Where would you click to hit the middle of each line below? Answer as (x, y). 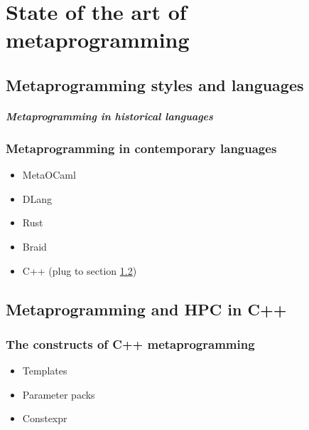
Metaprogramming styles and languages (155, 84)
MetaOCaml (49, 175)
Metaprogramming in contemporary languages (141, 148)
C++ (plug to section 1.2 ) (80, 270)
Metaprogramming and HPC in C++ (146, 309)
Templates (45, 371)
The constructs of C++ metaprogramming (130, 344)
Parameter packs (59, 394)
